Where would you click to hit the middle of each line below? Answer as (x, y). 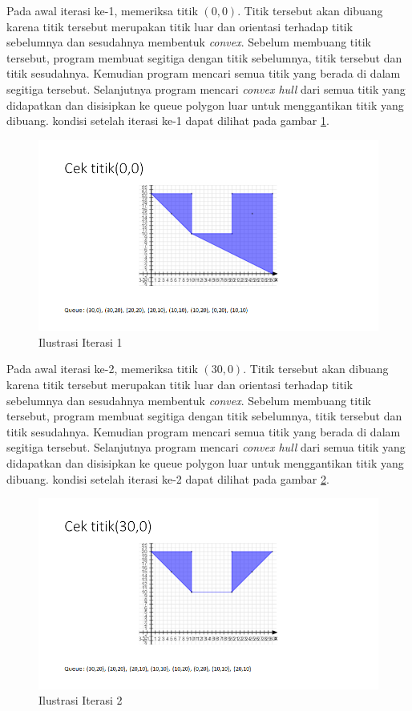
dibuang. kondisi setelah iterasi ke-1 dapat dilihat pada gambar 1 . (168, 121)
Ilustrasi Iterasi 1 (81, 341)
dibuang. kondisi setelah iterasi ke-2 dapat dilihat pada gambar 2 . (168, 478)
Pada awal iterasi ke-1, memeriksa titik (102, 10)
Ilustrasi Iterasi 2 (81, 700)
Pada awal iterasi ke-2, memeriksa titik (102, 369)
